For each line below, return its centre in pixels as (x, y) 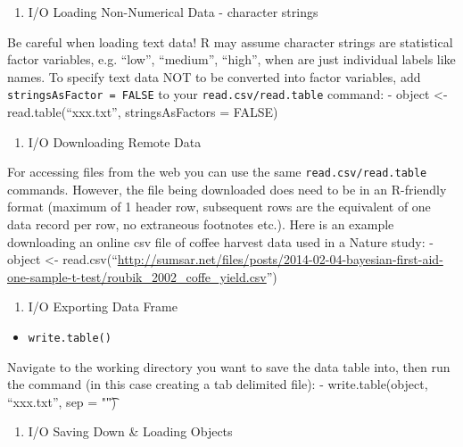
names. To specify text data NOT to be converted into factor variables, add (214, 76)
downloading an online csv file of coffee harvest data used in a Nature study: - (220, 241)
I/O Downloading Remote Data (115, 141)
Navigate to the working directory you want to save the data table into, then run (229, 366)
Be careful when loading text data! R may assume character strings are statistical (230, 41)
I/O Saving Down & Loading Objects (130, 431)
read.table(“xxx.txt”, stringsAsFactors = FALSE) (143, 112)
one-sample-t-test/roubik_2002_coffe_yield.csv (137, 276)
